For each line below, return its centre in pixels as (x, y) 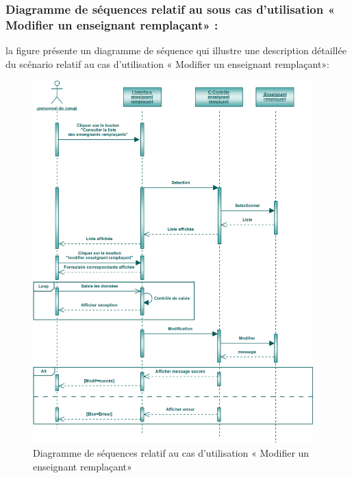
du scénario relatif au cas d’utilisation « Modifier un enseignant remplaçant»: (168, 63)
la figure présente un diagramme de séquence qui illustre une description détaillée (176, 50)
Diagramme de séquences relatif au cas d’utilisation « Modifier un (171, 453)
